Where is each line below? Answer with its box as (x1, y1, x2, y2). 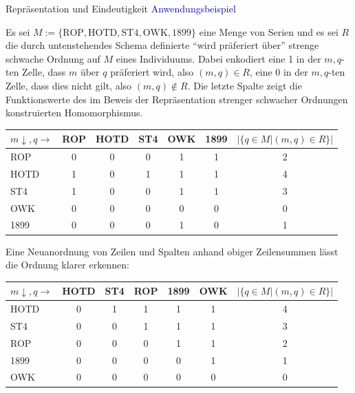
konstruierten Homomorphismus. (6, 105, 143, 120)
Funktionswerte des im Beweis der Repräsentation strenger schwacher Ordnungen (6, 92, 348, 106)
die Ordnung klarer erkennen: (6, 257, 129, 272)
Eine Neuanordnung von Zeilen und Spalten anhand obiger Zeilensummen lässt (6, 244, 338, 258)
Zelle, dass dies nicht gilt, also (6, 78, 132, 92)
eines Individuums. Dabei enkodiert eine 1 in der (116, 51, 321, 65)
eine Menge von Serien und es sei (199, 24, 338, 39)
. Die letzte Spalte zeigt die (187, 78, 302, 92)
